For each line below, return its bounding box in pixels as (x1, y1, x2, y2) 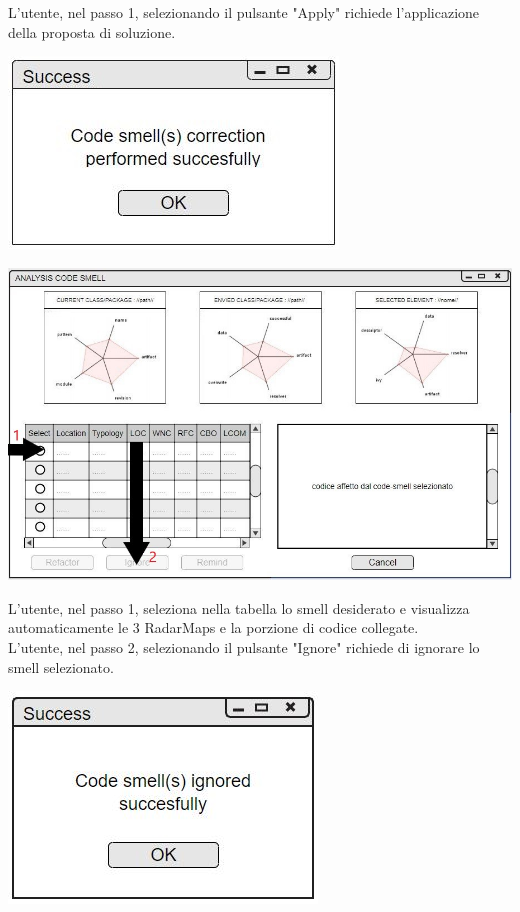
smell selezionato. (8, 656, 114, 677)
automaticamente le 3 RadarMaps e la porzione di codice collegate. (8, 617, 419, 638)
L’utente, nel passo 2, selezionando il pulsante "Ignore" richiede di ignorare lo (8, 636, 480, 657)
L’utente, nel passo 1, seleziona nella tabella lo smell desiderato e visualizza (8, 597, 470, 618)
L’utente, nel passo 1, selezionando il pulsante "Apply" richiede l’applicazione (8, 2, 480, 22)
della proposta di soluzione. (8, 21, 176, 42)
